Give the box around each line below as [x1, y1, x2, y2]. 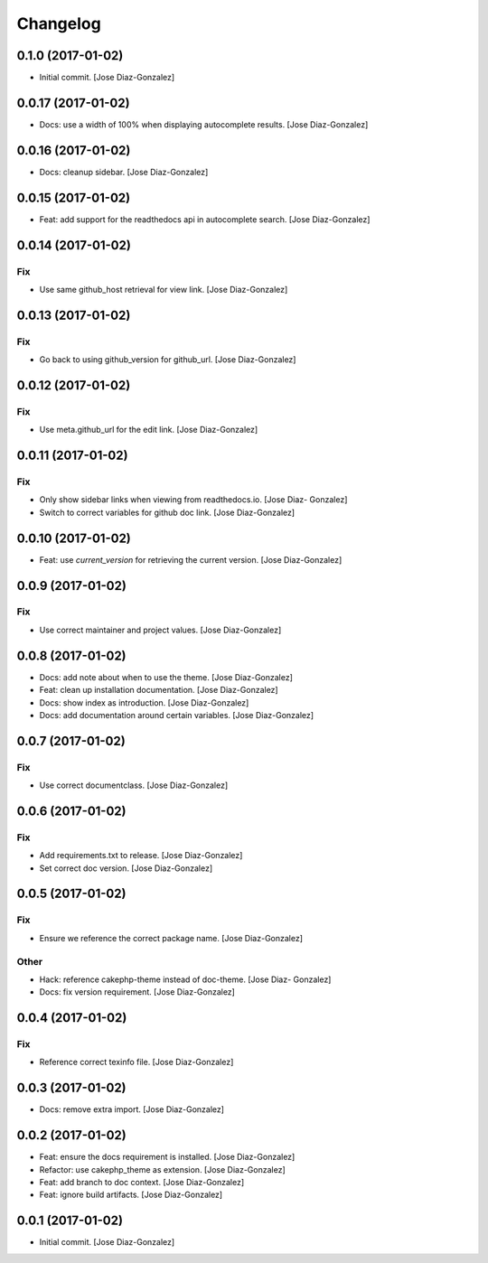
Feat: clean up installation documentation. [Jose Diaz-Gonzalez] [39, 685, 279, 696]
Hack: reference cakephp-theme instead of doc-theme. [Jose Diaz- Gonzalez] [39, 974, 332, 985]
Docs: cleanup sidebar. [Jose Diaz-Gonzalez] [39, 166, 209, 177]
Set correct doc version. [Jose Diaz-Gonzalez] [39, 863, 213, 874]
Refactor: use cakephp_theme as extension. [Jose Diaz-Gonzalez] [39, 1164, 286, 1174]
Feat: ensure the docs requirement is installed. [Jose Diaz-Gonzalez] [39, 1152, 296, 1163]
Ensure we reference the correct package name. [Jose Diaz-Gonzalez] [39, 932, 303, 943]
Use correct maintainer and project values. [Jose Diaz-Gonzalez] [39, 624, 282, 635]
